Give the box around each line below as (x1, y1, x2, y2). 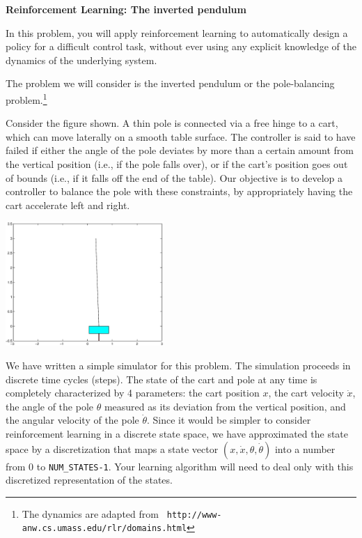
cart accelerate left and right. (6, 197, 130, 212)
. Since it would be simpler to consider (147, 413, 311, 427)
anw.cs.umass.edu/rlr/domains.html (22, 523, 187, 534)
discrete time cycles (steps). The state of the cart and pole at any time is (6, 371, 317, 386)
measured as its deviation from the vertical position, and (104, 399, 346, 413)
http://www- (166, 509, 222, 520)
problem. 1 (6, 90, 47, 107)
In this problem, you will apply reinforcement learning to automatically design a (6, 25, 348, 40)
